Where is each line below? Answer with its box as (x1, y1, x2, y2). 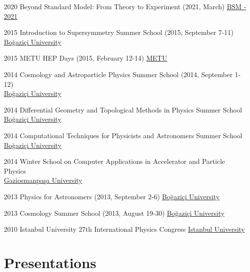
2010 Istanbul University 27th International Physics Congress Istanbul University (4, 224, 245, 234)
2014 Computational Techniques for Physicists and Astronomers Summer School (4, 130, 242, 140)
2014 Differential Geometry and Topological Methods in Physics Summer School (4, 104, 242, 114)
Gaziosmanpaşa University (4, 175, 82, 185)
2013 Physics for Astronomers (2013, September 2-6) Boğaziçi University (4, 191, 220, 201)
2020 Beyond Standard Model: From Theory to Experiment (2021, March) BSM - (4, 1, 246, 11)
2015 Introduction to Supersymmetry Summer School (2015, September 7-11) (4, 27, 234, 37)
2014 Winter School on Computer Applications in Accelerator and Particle (4, 156, 225, 166)
